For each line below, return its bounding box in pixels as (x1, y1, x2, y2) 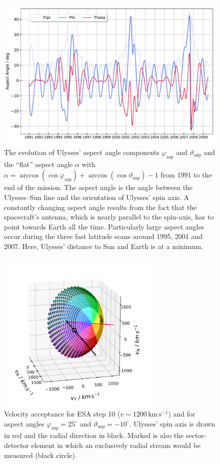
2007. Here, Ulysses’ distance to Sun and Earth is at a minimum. (4, 240, 203, 251)
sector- (185, 430, 206, 440)
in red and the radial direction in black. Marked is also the (4, 430, 184, 440)
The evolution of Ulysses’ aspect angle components (4, 146, 159, 157)
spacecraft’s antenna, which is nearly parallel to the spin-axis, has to (4, 211, 214, 222)
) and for (168, 408, 195, 418)
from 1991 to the (160, 169, 212, 180)
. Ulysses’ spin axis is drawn (129, 418, 215, 428)
